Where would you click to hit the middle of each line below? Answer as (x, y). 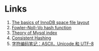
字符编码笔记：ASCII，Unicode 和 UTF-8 (53, 43)
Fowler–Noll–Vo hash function (41, 27)
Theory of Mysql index (34, 33)
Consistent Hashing (31, 38)
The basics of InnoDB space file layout (50, 22)
